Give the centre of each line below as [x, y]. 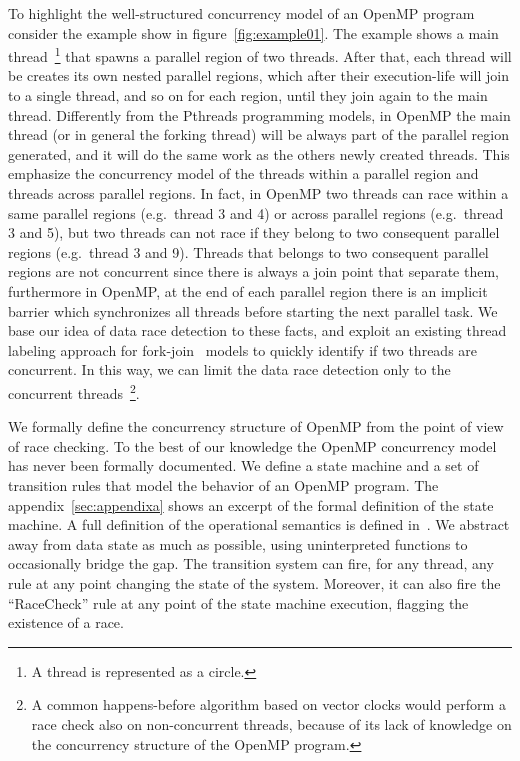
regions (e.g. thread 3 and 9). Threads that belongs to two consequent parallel [248, 251]
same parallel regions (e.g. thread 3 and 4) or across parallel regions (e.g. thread [256, 212]
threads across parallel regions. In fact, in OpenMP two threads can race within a [258, 193]
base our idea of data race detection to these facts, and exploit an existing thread [257, 330]
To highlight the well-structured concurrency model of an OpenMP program [241, 13]
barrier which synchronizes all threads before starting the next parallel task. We [253, 310]
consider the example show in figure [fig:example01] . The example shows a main [253, 32]
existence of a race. [66, 622]
